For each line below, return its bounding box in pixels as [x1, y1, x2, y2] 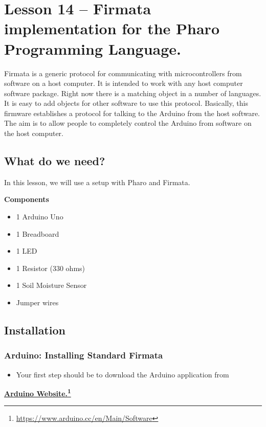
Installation [4, 322, 65, 338]
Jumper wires [16, 297, 59, 308]
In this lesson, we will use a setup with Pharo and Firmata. [4, 176, 190, 187]
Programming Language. [4, 38, 182, 59]
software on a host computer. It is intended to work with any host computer [4, 78, 243, 88]
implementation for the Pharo [4, 18, 219, 39]
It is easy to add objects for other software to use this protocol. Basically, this [4, 98, 248, 108]
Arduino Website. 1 [4, 387, 71, 398]
